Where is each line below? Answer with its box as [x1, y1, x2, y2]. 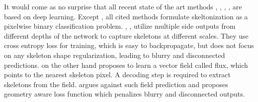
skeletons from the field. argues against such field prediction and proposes [4, 79, 228, 89]
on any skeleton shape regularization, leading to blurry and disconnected [4, 50, 225, 60]
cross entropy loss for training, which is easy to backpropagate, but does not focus [4, 40, 254, 51]
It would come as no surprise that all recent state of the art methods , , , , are [4, 1, 242, 11]
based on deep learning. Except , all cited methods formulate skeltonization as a [4, 11, 248, 21]
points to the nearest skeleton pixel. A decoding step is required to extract [4, 69, 231, 80]
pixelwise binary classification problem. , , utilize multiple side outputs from [4, 21, 236, 31]
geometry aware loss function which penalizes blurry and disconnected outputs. [4, 89, 245, 99]
